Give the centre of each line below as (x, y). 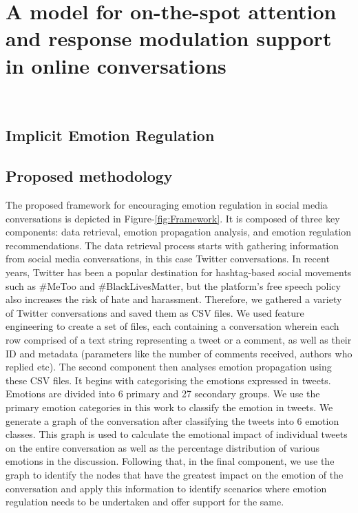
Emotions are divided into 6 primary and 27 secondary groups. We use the (163, 394)
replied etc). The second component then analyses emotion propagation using (169, 367)
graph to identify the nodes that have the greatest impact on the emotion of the (175, 474)
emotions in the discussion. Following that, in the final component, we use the (170, 461)
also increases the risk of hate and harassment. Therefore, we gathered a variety (174, 299)
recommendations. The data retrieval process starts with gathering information (172, 245)
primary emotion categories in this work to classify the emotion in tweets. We (169, 407)
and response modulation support (169, 38)
